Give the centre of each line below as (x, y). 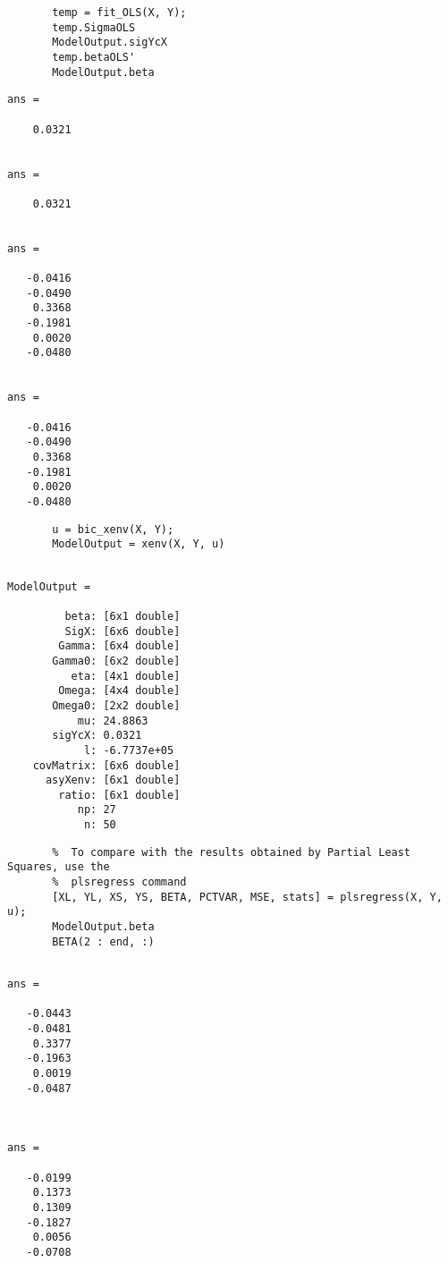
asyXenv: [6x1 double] (113, 780)
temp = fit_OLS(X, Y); (119, 13)
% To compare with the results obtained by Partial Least (232, 852)
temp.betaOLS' (94, 57)
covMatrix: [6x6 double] (106, 765)
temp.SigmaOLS (94, 27)
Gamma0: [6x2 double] (116, 661)
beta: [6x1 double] (123, 616)
